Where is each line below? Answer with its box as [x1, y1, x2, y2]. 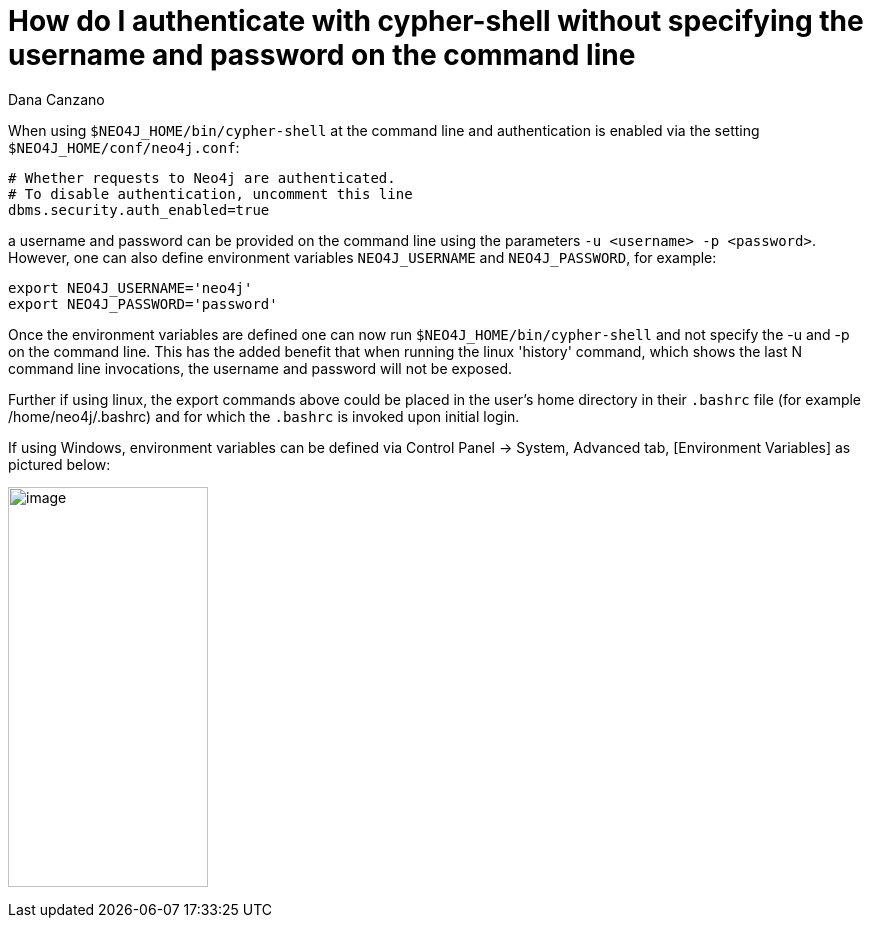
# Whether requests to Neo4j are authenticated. [8, 169, 396, 186]
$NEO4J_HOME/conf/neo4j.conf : [8, 138, 240, 156]
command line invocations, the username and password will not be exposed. [8, 359, 513, 377]
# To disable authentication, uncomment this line [8, 185, 413, 202]
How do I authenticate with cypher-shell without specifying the [8, 4, 864, 38]
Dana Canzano [8, 90, 105, 108]
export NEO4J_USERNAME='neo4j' [8, 279, 253, 296]
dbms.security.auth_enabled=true [8, 201, 270, 218]
